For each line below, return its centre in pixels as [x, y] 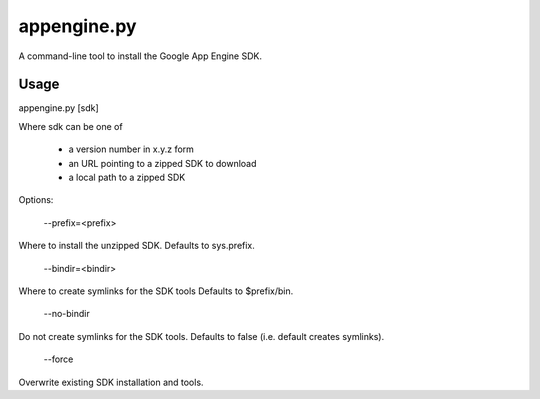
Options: [36, 200]
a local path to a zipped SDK [127, 177]
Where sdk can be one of [71, 126]
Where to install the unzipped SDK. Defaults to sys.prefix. [136, 246]
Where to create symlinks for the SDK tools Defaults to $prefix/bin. [156, 291]
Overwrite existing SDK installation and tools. [111, 382]
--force [58, 359]
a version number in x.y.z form [131, 149]
